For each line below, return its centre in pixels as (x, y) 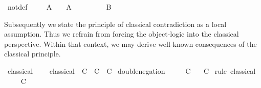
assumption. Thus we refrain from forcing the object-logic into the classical (122, 34)
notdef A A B (59, 7)
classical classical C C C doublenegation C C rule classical (132, 70)
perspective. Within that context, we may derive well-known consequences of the (130, 43)
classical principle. (32, 54)
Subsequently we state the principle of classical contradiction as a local (115, 24)
